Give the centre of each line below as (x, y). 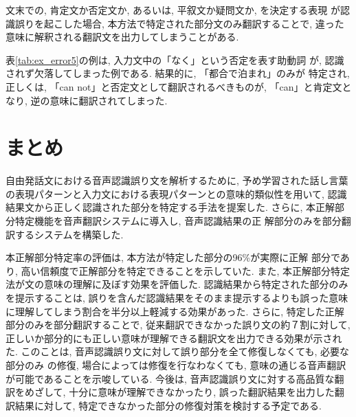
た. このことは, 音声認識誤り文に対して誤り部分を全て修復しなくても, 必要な (178, 351)
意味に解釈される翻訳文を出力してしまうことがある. (122, 37)
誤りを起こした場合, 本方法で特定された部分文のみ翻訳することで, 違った (179, 23)
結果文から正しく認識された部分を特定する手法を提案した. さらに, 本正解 (170, 207)
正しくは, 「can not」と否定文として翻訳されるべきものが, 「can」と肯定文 (174, 86)
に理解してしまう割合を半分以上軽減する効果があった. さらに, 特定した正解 (175, 311)
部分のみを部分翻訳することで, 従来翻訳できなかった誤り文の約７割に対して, (178, 325)
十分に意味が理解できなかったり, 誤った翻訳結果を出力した (202, 392)
